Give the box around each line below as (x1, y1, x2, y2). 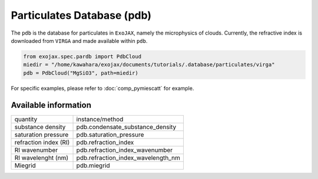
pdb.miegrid (76, 161, 110, 170)
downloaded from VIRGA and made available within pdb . (11, 37, 148, 44)
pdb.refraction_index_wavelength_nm (76, 153, 181, 161)
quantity (14, 115, 38, 123)
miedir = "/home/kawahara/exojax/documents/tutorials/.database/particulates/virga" (23, 62, 275, 68)
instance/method (76, 115, 124, 123)
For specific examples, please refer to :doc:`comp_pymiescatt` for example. (11, 85, 194, 92)
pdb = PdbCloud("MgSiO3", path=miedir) (23, 69, 138, 76)
